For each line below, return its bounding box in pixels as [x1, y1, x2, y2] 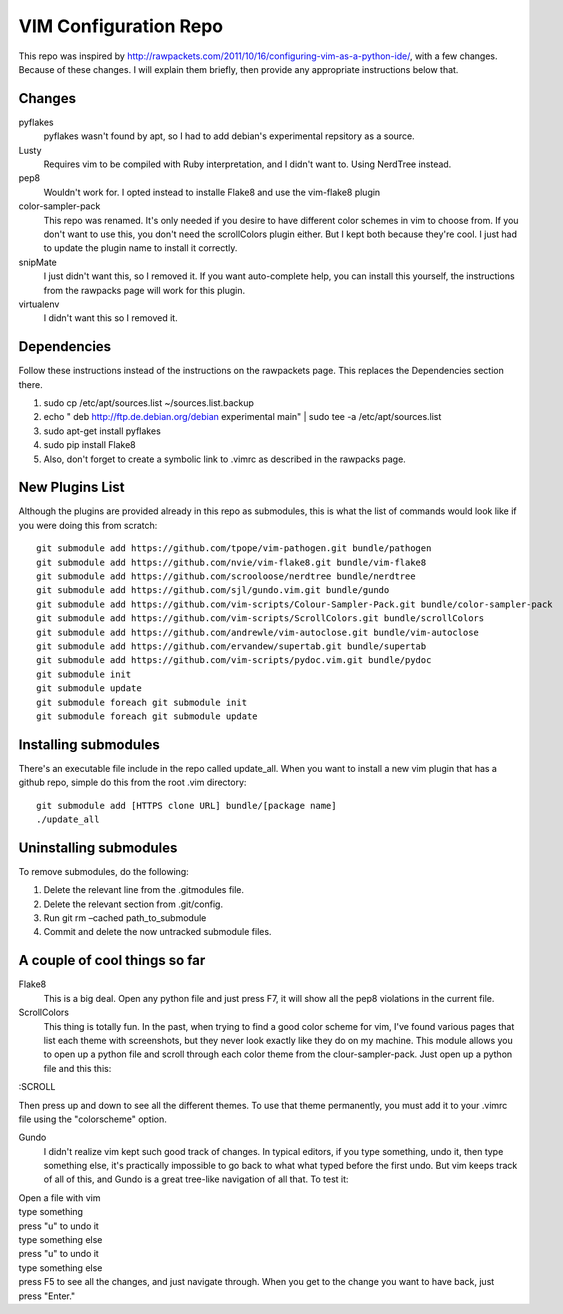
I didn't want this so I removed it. [43, 312, 179, 324]
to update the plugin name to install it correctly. [43, 242, 238, 254]
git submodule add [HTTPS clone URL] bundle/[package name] [36, 800, 337, 811]
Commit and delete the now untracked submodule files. [43, 926, 272, 938]
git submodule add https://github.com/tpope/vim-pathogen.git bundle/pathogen [36, 543, 432, 554]
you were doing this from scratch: [18, 519, 158, 531]
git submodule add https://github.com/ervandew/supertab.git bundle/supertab [36, 640, 427, 652]
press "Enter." [18, 1290, 76, 1302]
